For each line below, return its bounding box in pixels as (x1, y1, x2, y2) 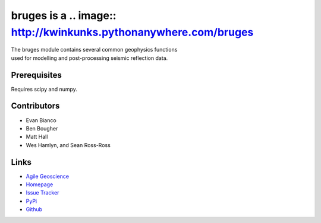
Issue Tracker (26, 189, 59, 196)
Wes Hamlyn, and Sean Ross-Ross (26, 141, 111, 148)
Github (26, 206, 43, 213)
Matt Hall (26, 133, 48, 141)
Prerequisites (11, 70, 62, 80)
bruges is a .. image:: (11, 9, 117, 22)
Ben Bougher (26, 125, 58, 132)
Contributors (11, 101, 60, 111)
